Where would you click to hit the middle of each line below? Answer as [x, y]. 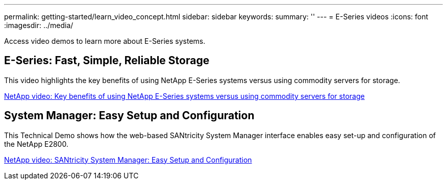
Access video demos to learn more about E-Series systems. [105, 41]
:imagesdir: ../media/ [39, 25]
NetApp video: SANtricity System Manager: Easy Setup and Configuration [128, 160]
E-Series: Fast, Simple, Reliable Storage [107, 61]
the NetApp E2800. [36, 144]
